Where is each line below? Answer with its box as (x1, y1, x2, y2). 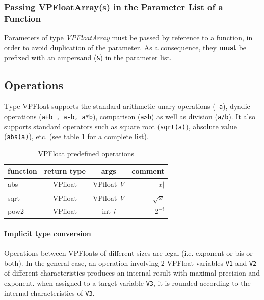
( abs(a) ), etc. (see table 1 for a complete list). (4, 131, 149, 142)
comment (131, 166, 165, 176)
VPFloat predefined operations (38, 148, 134, 158)
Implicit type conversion (4, 228, 91, 238)
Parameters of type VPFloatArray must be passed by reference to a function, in (4, 32, 253, 43)
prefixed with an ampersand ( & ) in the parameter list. (4, 52, 172, 63)
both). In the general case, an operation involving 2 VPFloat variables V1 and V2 (4, 257, 257, 268)
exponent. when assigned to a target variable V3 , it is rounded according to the (4, 277, 251, 288)
